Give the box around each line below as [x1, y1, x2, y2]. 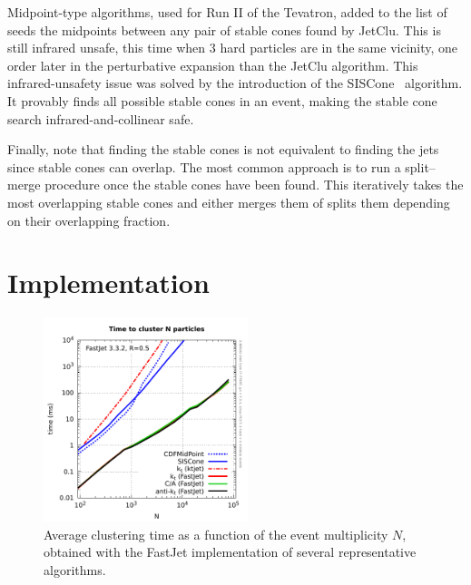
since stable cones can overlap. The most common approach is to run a [7, 157, 401, 176]
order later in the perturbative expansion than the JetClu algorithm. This [7, 55, 418, 74]
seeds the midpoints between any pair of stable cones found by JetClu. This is [7, 20, 441, 39]
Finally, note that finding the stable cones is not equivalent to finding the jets [7, 140, 439, 159]
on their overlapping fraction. [7, 210, 171, 229]
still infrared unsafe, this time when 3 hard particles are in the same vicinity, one [7, 38, 458, 57]
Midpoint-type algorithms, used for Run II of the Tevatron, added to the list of [7, 3, 447, 21]
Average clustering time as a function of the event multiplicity [44, 524, 388, 543]
